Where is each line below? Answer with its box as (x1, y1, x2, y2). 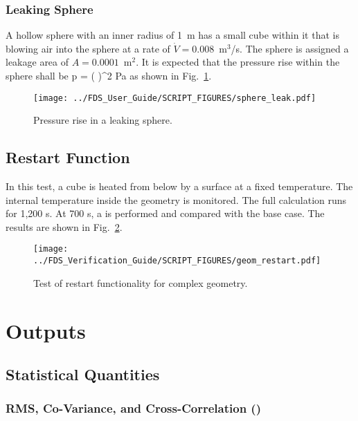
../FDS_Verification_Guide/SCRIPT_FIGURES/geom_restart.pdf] (33, 256, 321, 266)
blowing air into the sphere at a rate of (6, 41, 170, 55)
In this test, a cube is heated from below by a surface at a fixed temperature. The (6, 179, 353, 194)
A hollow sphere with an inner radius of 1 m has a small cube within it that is (6, 28, 339, 42)
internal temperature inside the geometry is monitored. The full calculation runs (6, 192, 347, 207)
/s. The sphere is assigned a (231, 41, 349, 55)
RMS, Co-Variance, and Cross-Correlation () (6, 400, 261, 417)
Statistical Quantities (6, 364, 160, 385)
